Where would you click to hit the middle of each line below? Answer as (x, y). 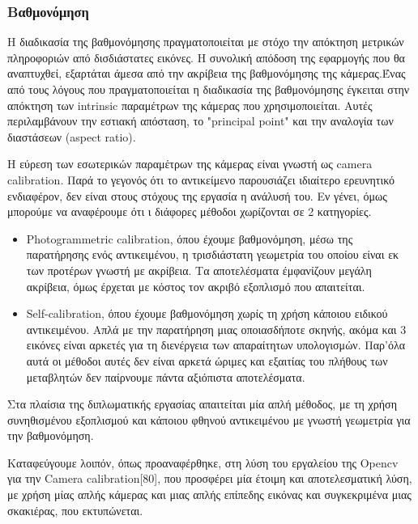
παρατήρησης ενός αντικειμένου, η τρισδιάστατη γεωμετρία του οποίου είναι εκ (213, 254)
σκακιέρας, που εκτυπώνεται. (75, 510)
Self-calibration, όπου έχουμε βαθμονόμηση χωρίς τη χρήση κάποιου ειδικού (207, 313)
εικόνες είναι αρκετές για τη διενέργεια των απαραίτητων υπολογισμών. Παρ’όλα (216, 345)
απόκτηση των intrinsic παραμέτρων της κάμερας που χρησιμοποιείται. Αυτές (190, 105)
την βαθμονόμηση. (51, 435)
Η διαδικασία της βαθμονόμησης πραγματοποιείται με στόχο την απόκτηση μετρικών (206, 42)
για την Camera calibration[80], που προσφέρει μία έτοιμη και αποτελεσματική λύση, (210, 478)
